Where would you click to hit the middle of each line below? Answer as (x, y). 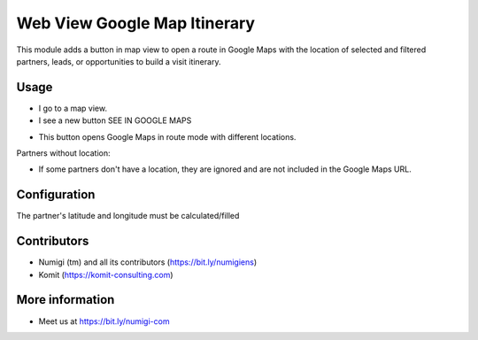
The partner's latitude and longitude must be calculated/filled (128, 216)
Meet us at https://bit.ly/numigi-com (104, 321)
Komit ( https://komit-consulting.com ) (106, 274)
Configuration (56, 195)
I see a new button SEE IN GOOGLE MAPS (115, 120)
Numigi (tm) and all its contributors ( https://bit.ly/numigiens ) (148, 262)
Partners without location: (63, 153)
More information (66, 300)
